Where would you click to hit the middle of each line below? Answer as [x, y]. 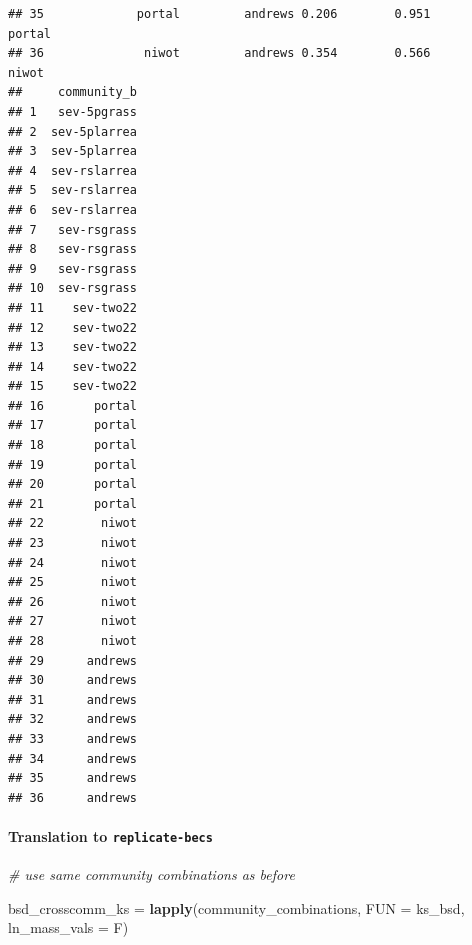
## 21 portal [72, 503]
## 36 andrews [72, 797]
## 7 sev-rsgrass [72, 229]
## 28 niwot [72, 641]
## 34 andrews [72, 758]
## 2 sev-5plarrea [72, 131]
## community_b [72, 92]
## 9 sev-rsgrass [72, 268]
